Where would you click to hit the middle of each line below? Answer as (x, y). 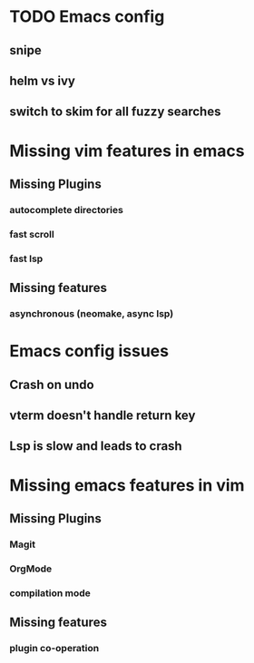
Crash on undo (52, 384)
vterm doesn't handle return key (103, 415)
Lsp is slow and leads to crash (96, 446)
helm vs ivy (42, 80)
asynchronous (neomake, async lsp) (92, 314)
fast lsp (26, 258)
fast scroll (32, 234)
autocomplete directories (67, 210)
